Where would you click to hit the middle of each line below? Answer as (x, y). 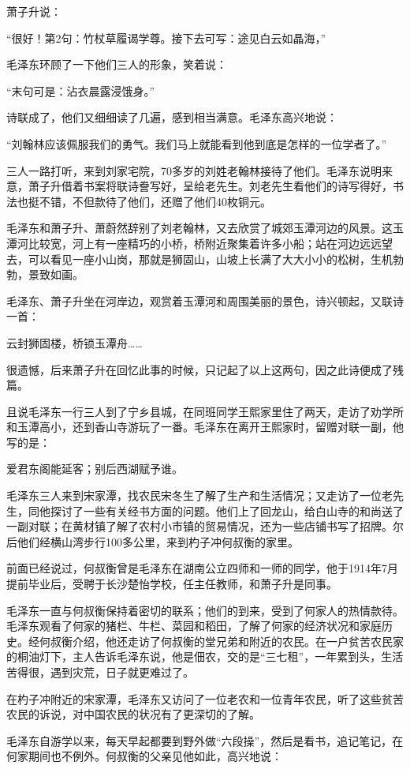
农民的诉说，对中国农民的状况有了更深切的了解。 (133, 714)
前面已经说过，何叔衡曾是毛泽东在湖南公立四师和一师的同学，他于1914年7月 (202, 568)
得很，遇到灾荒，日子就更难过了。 (105, 672)
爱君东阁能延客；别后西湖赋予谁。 (95, 469)
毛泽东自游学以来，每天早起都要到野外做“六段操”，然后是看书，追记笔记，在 (205, 740)
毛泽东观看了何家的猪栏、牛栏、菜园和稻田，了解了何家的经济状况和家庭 (194, 626)
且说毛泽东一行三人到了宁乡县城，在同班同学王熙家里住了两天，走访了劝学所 (205, 411)
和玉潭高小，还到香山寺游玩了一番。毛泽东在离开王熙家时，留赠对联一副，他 (205, 427)
